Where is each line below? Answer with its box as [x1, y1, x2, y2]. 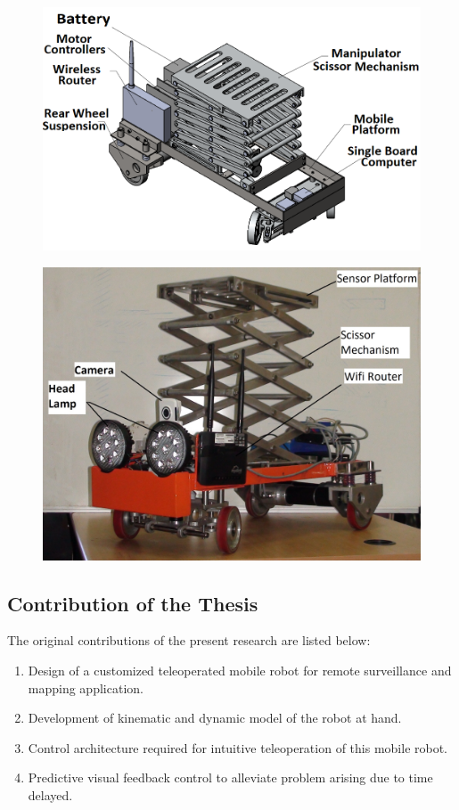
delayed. [28, 785, 73, 804]
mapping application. [28, 678, 143, 697]
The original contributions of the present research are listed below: [7, 631, 371, 650]
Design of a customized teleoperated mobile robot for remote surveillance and [28, 661, 452, 680]
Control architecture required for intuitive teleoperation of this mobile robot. [28, 738, 448, 757]
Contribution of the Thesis [7, 589, 258, 617]
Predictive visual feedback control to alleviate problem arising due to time [28, 768, 433, 787]
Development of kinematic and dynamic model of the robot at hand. [28, 708, 402, 727]
